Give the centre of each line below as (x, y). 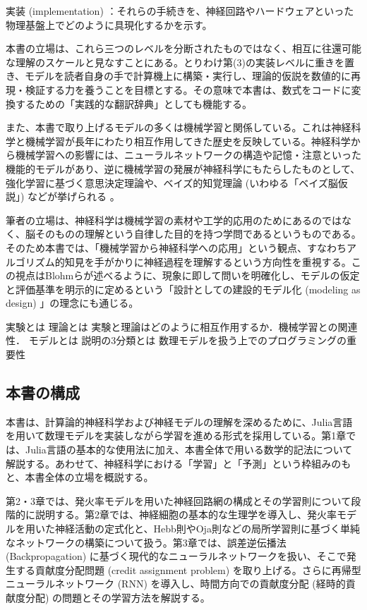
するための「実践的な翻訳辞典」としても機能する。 (133, 103)
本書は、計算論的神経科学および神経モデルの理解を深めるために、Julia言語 (179, 421)
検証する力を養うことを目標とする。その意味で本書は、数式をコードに (188, 89)
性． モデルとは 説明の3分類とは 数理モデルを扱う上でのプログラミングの (176, 340)
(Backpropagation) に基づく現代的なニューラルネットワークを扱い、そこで (176, 556)
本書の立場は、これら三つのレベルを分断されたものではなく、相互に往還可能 (183, 48)
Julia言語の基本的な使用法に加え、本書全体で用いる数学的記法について (189, 450)
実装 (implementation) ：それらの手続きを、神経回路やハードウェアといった (180, 11)
